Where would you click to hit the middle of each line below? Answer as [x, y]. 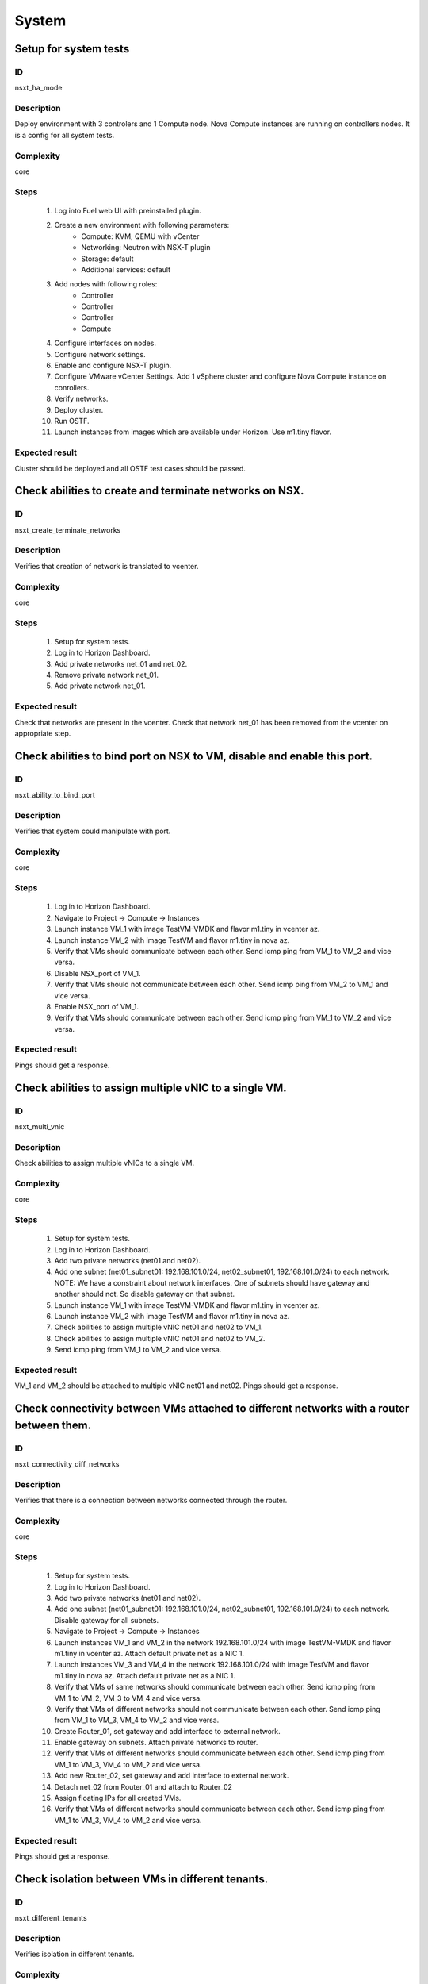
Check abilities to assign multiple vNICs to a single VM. [104, 1163]
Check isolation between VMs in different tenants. [141, 1879]
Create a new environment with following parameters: [142, 225]
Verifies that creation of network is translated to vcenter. [107, 566]
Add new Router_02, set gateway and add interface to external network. [172, 1776]
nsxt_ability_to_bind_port [55, 795]
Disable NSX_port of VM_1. [98, 973]
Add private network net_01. [100, 686]
